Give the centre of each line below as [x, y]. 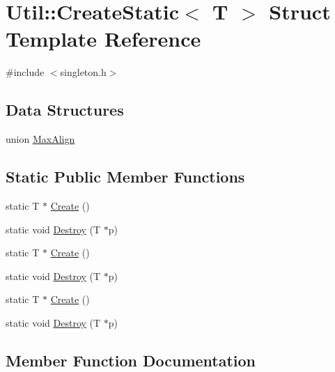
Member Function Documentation [131, 360]
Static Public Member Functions [125, 177]
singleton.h [83, 72]
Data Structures [65, 110]
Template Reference [103, 39]
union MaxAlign [40, 139]
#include [25, 72]
